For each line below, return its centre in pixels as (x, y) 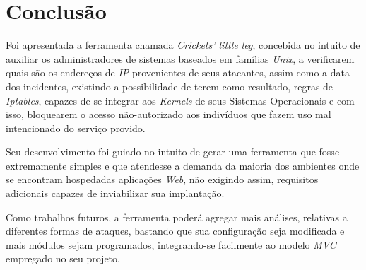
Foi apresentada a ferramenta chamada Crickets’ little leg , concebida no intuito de (183, 45)
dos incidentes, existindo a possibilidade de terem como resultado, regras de (170, 86)
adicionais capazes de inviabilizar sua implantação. (115, 193)
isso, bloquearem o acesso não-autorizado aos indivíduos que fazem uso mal (169, 114)
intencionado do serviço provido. (76, 128)
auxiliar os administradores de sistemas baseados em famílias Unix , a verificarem (180, 58)
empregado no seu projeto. (63, 258)
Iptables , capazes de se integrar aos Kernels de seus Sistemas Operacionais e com (180, 100)
